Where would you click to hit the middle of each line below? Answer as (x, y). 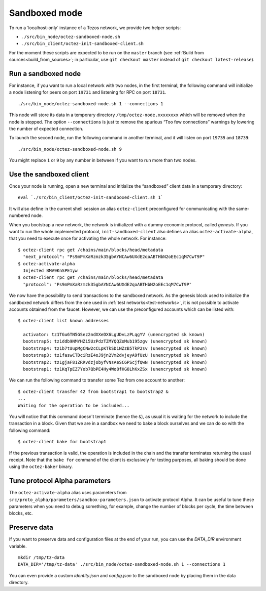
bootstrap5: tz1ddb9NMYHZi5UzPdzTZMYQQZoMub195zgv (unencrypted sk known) (115, 341)
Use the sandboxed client (49, 174)
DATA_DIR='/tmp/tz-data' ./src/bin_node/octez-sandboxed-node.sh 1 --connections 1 (122, 564)
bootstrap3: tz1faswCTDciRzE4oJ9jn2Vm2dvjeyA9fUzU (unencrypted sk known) (115, 355)
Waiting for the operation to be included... (74, 405)
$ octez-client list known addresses (64, 321)
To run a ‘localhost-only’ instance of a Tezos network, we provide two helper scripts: (95, 28)
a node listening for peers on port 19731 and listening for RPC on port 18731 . (88, 92)
